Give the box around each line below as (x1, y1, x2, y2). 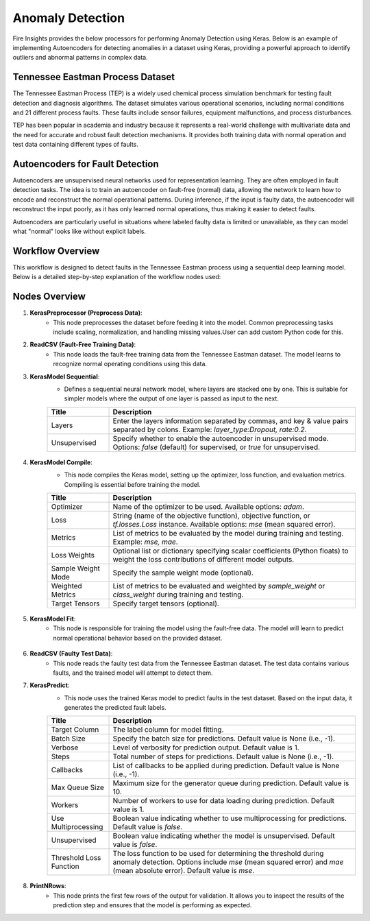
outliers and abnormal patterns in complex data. (12, 53, 148, 62)
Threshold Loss (51, 853, 101, 863)
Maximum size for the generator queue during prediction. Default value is (112, 778, 349, 788)
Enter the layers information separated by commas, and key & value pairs (112, 416, 349, 425)
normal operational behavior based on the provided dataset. (53, 634, 223, 642)
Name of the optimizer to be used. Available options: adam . (112, 501, 304, 511)
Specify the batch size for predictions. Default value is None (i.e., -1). (112, 734, 336, 743)
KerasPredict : (29, 681, 70, 689)
